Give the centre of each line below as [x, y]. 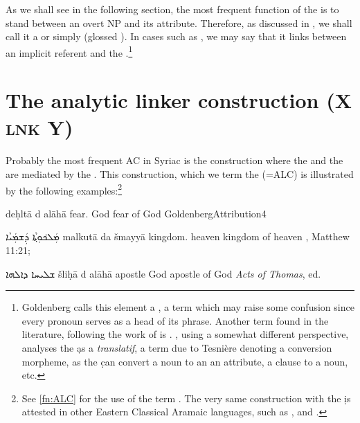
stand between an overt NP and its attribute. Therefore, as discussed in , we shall [179, 22]
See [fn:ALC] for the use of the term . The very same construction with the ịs [186, 398]
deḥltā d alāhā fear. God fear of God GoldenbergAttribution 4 [136, 213]
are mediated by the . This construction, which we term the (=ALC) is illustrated [180, 173]
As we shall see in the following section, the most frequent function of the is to [172, 9]
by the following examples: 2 [64, 189]
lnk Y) [39, 127]
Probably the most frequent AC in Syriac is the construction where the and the [174, 160]
